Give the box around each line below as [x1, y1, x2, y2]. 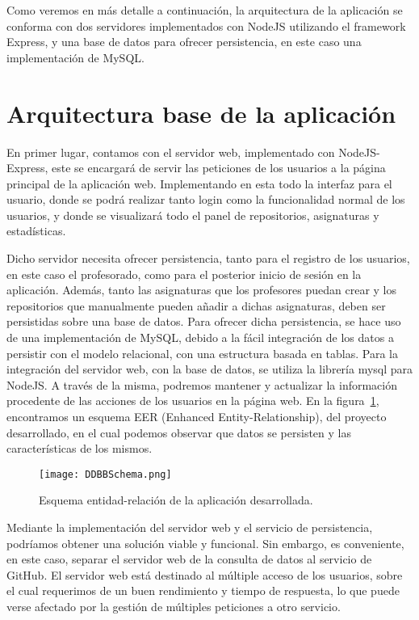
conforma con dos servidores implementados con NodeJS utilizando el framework [6, 17, 406, 34]
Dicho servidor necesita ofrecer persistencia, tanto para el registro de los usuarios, [6, 250, 410, 267]
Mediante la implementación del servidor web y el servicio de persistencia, [6, 519, 373, 536]
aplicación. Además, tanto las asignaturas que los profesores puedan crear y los [6, 281, 397, 298]
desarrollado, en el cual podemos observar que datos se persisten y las [6, 424, 351, 441]
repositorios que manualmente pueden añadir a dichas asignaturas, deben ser [6, 297, 386, 314]
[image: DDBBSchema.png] [39, 468, 172, 480]
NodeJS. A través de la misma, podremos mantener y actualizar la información [6, 376, 397, 393]
